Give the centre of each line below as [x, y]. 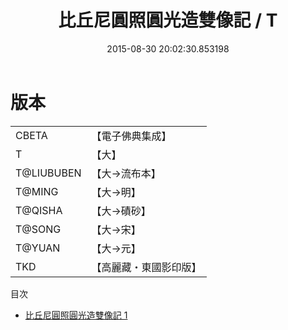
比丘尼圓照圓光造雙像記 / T [168, 20]
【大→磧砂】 [121, 211]
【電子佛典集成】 [131, 136]
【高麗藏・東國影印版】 [146, 267]
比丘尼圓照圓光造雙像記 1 [76, 315]
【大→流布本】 [126, 173]
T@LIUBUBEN [48, 173]
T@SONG [38, 229]
